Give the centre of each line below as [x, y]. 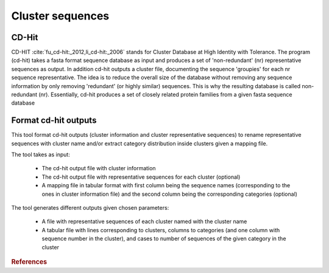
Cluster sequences [60, 16]
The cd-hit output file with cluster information [99, 168]
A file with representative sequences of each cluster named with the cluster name [144, 221]
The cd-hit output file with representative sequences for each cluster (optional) [141, 177]
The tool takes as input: [41, 154]
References [29, 262]
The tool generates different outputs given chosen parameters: [90, 208]
